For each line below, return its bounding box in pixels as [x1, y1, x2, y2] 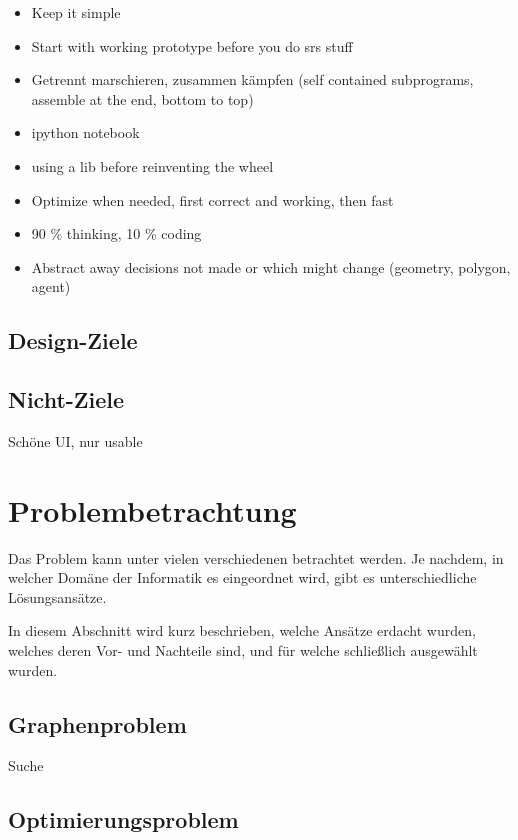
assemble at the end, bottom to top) [31, 88, 254, 109]
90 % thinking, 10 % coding [31, 223, 202, 244]
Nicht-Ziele [8, 384, 125, 415]
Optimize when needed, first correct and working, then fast [31, 189, 394, 210]
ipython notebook [31, 122, 140, 143]
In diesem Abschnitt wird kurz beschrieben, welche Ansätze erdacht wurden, [8, 620, 476, 641]
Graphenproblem [8, 708, 187, 739]
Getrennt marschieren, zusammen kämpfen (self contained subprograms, [31, 69, 474, 90]
